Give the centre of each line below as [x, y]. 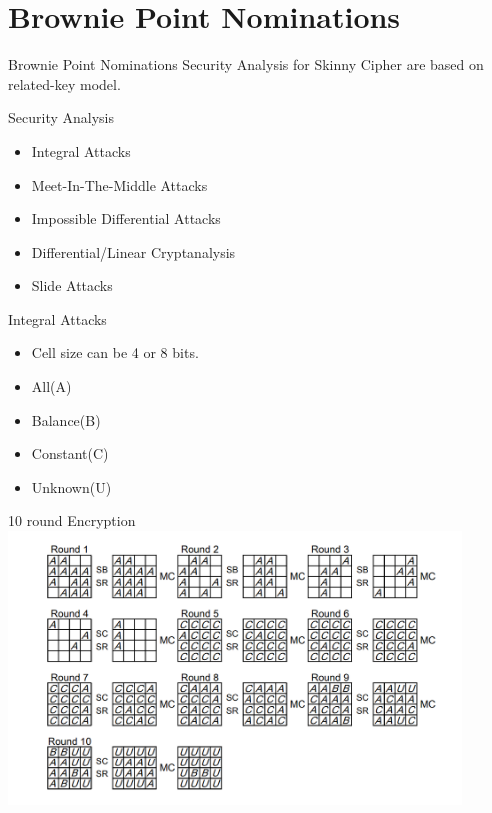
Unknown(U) [71, 486]
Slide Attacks [72, 285]
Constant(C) [70, 453]
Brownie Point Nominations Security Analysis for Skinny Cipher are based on [246, 64]
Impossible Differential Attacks [126, 218]
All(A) [51, 386]
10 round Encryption [72, 520]
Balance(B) [66, 419]
